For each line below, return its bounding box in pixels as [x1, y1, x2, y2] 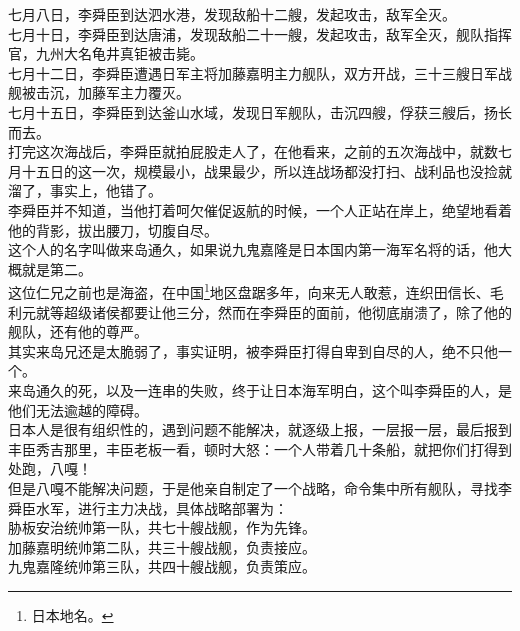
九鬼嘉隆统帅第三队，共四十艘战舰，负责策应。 [8, 556, 316, 577]
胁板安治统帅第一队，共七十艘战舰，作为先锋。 [8, 517, 316, 538]
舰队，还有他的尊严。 [8, 321, 148, 342]
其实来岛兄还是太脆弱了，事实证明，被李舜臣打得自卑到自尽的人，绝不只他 [8, 340, 498, 361]
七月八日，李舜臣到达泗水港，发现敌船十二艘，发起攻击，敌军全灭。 [8, 4, 456, 24]
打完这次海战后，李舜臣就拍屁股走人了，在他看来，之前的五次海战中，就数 [8, 141, 498, 162]
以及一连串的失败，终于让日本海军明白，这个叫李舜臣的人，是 [105, 379, 512, 400]
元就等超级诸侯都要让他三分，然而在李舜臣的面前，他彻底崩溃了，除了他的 [21, 301, 512, 322]
